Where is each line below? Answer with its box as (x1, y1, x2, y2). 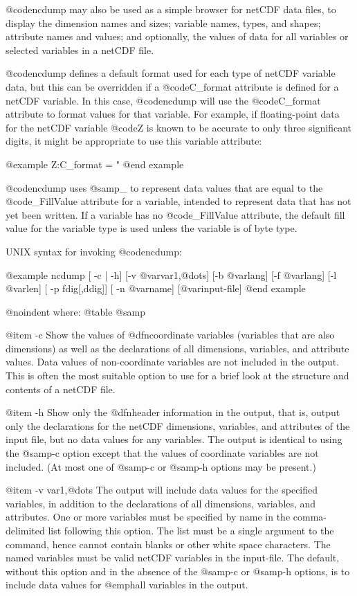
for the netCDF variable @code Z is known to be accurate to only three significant (6, 120, 352, 134)
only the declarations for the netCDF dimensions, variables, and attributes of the (6, 418, 350, 433)
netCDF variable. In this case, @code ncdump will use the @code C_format (6, 93, 321, 107)
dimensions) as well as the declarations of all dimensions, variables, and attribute (6, 341, 349, 355)
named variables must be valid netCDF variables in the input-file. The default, (6, 550, 340, 565)
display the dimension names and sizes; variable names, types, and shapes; (6, 15, 321, 30)
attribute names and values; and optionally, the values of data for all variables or (6, 29, 349, 44)
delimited (6, 523, 45, 537)
